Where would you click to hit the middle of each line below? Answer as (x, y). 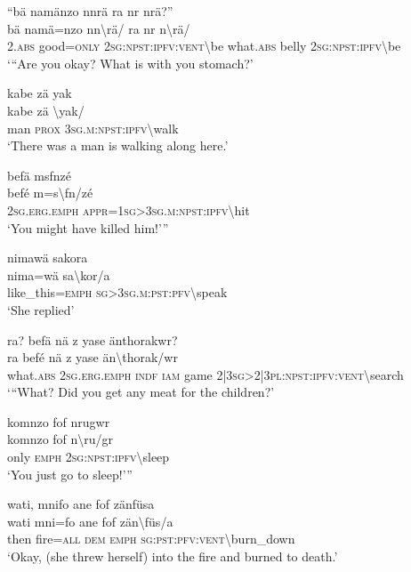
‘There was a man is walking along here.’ (118, 145)
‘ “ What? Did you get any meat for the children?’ (141, 392)
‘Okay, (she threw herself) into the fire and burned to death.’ (173, 556)
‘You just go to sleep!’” (70, 474)
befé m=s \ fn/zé (50, 193)
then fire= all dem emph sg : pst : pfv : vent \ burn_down (151, 539)
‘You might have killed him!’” (88, 227)
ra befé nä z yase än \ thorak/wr (93, 357)
